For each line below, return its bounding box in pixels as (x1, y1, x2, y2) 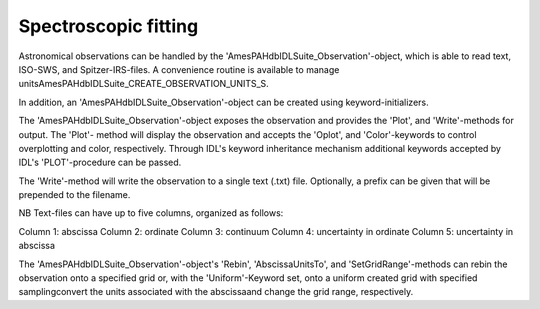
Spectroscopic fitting (18, 15, 199, 37)
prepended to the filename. (18, 189, 131, 201)
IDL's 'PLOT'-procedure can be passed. (18, 156, 182, 169)
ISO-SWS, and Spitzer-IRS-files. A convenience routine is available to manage (18, 63, 340, 75)
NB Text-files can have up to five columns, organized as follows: (18, 207, 284, 219)
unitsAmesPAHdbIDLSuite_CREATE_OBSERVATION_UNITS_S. (18, 78, 269, 90)
